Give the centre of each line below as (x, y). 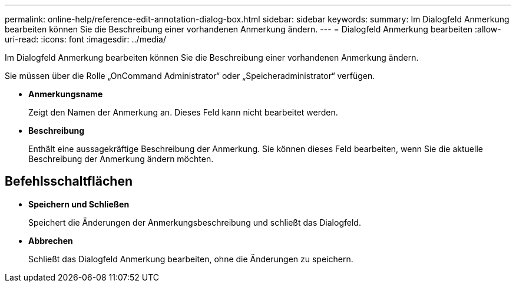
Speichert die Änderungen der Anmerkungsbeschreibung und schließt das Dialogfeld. (195, 222)
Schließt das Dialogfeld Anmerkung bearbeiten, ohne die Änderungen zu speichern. (191, 259)
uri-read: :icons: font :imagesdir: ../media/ (85, 39)
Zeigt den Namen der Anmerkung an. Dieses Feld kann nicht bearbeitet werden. (183, 112)
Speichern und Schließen (79, 204)
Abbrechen (51, 240)
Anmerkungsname (66, 94)
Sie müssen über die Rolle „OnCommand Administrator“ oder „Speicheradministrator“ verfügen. (190, 76)
